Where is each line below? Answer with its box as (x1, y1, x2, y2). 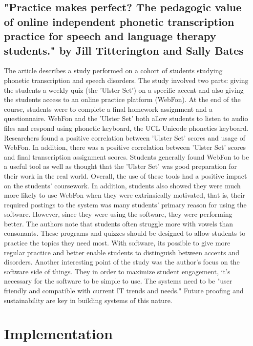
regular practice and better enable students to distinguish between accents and (4, 247, 239, 257)
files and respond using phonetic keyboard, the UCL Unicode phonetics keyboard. (4, 122, 249, 133)
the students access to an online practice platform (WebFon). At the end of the (4, 94, 241, 104)
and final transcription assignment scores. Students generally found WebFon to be (4, 151, 249, 162)
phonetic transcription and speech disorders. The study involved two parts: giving (4, 75, 249, 85)
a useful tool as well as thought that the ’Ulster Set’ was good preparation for (4, 161, 237, 171)
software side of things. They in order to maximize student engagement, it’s (4, 266, 231, 276)
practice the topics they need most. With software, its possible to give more (4, 238, 231, 248)
